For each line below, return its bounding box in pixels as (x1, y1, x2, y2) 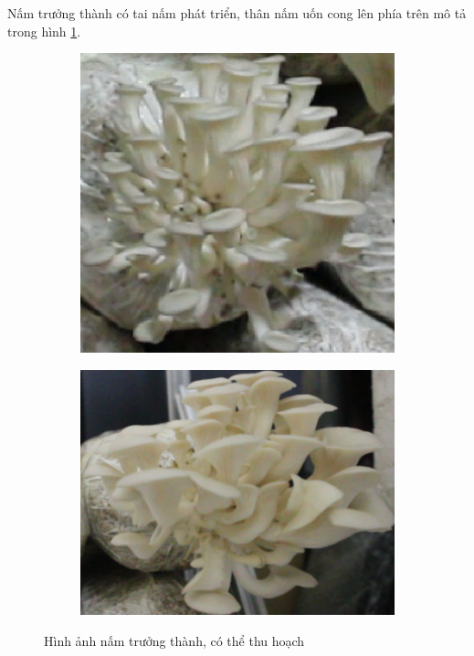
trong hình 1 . (7, 21, 81, 40)
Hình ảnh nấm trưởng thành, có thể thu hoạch (44, 630, 305, 650)
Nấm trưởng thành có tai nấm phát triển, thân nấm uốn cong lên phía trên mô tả (7, 4, 467, 22)
